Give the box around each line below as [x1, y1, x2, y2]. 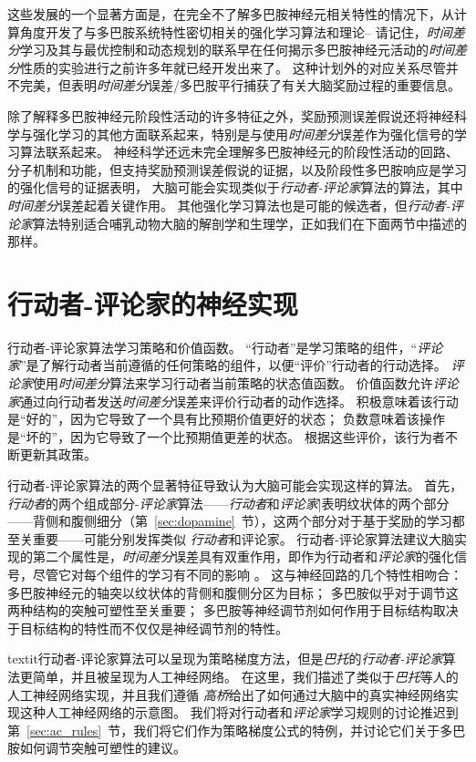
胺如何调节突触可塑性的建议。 [7, 738, 186, 757]
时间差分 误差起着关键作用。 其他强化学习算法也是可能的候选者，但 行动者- [7, 195, 450, 214]
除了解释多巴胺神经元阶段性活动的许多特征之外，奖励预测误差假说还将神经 [7, 106, 454, 125]
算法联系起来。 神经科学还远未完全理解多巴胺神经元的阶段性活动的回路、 [19, 142, 459, 161]
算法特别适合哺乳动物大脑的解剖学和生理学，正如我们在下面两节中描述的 [33, 213, 467, 232]
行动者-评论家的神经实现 [7, 284, 298, 322]
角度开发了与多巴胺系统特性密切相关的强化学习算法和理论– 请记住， [19, 22, 427, 41]
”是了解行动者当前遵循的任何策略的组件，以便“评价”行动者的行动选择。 [20, 355, 447, 375]
